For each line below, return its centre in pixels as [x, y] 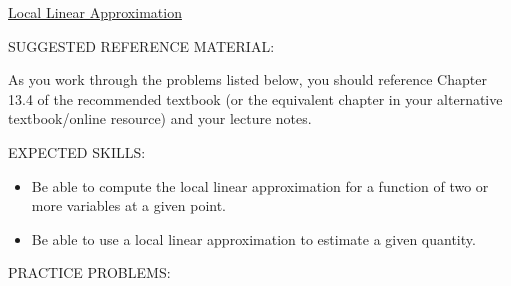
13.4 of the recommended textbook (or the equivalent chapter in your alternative [255, 98]
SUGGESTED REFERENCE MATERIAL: [141, 45]
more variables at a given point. [129, 205]
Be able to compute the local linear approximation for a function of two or [260, 185]
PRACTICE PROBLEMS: [89, 272]
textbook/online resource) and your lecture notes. [160, 118]
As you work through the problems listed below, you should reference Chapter [247, 79]
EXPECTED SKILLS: [77, 151]
